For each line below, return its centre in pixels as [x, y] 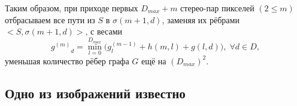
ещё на [154, 60]
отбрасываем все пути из [50, 19]
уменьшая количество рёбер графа [67, 60]
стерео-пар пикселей [217, 8]
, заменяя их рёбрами [201, 19]
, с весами [104, 31]
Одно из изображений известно [95, 93]
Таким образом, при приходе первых [72, 8]
